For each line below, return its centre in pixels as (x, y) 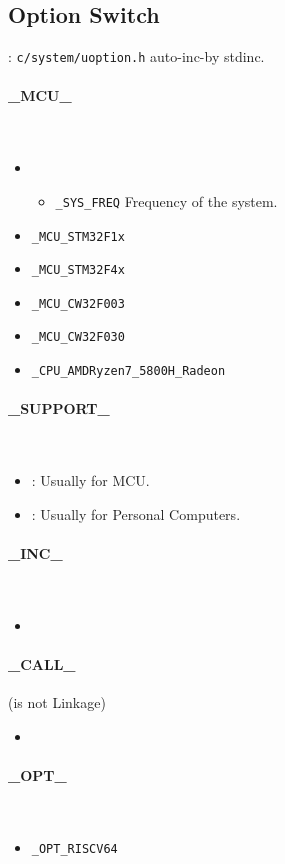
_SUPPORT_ (59, 408)
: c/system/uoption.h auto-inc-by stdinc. (136, 56)
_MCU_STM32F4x (78, 270)
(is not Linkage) (57, 702)
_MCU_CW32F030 (78, 337)
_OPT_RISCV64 (74, 848)
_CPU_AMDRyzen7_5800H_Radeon (128, 371)
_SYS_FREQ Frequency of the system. (166, 200)
